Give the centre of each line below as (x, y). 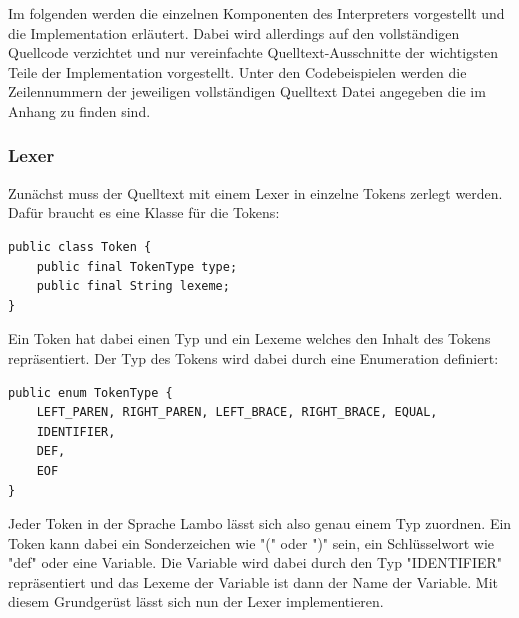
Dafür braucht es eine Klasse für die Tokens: (144, 212)
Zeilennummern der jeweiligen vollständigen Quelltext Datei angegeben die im (247, 91)
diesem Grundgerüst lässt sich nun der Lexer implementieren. (196, 601)
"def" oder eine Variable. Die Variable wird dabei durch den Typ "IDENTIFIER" (255, 562)
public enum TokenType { (90, 392)
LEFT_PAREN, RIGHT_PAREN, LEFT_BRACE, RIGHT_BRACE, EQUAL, (237, 412)
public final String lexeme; (133, 286)
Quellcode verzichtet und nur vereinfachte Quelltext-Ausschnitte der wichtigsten (253, 52)
